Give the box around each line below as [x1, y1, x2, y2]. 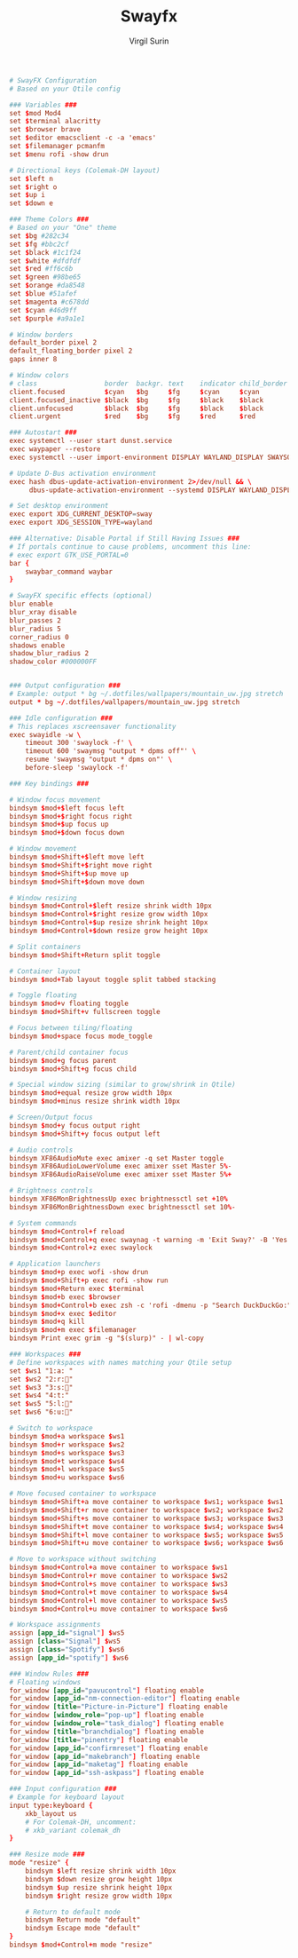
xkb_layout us [25, 1809, 77, 1818]
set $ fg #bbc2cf [9, 240, 69, 249]
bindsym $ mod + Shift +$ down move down [9, 877, 145, 886]
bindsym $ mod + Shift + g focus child [9, 1064, 137, 1074]
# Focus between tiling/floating [9, 1024, 133, 1033]
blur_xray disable [9, 608, 77, 617]
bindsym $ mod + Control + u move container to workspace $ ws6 [9, 1605, 228, 1613]
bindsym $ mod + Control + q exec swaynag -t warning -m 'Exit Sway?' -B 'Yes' [9, 1235, 292, 1244]
